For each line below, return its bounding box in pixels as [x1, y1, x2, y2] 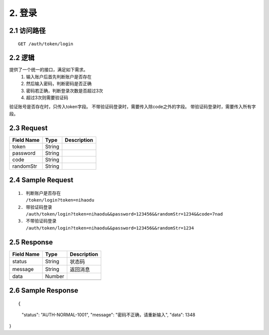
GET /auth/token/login [18, 41, 74, 47]
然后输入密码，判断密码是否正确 [26, 81, 92, 87]
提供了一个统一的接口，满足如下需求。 [9, 67, 88, 73]
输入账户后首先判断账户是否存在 [26, 74, 92, 80]
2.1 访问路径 [9, 26, 46, 35]
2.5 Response [9, 238, 53, 246]
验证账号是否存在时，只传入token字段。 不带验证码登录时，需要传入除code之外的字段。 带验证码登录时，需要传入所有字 [9, 104, 256, 110]
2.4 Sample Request [9, 176, 74, 184]
